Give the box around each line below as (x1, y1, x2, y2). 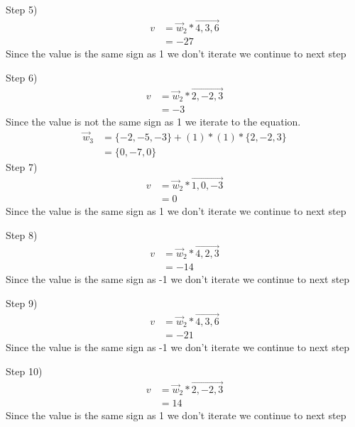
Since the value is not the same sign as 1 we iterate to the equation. (6, 114, 301, 129)
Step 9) (6, 295, 38, 310)
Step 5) (6, 2, 38, 16)
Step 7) (6, 160, 38, 174)
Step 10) (6, 363, 43, 378)
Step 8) (6, 228, 38, 243)
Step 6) (6, 70, 38, 84)
